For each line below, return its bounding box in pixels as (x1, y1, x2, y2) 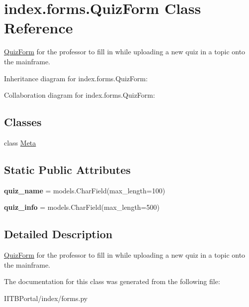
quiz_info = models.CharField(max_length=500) (4, 202, 160, 212)
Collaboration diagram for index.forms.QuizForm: (4, 90, 155, 100)
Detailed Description (4, 226, 113, 242)
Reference (4, 17, 73, 38)
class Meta (4, 137, 36, 148)
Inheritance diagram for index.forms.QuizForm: (4, 73, 148, 83)
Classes (4, 114, 42, 130)
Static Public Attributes (4, 161, 131, 177)
